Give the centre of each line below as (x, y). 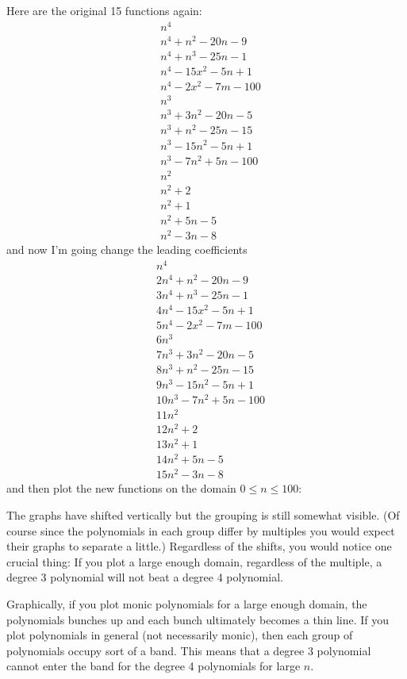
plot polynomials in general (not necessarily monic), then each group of (180, 635)
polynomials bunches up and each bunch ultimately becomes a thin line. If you (198, 619)
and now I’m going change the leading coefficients (127, 249)
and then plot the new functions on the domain (121, 488)
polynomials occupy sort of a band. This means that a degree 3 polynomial (189, 650)
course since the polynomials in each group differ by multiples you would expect (201, 530)
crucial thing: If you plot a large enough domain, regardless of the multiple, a (194, 561)
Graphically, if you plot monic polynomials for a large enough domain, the (187, 604)
